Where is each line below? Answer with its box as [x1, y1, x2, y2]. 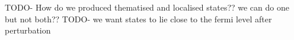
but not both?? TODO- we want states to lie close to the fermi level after [5, 12, 272, 25]
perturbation [5, 24, 51, 36]
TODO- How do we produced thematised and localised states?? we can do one [5, 1, 289, 13]
